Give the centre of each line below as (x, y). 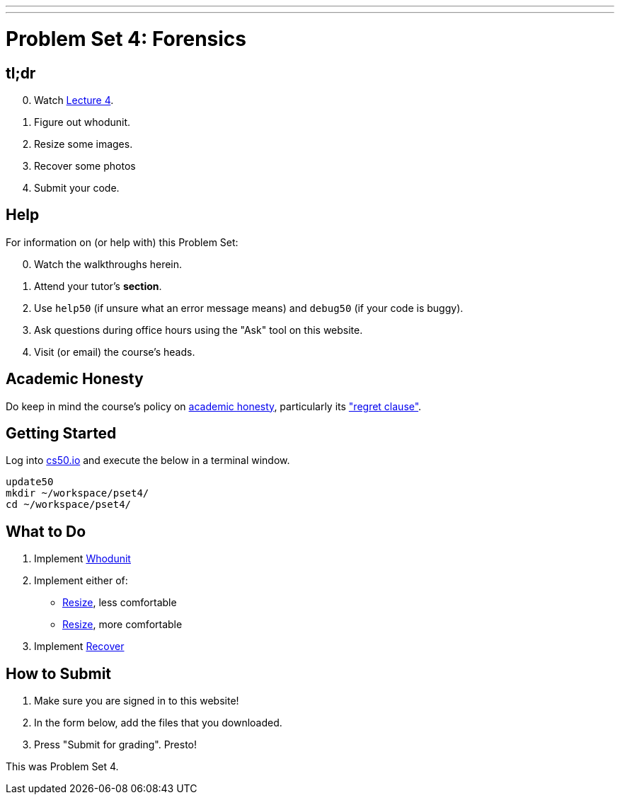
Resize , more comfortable (122, 625)
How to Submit (59, 673)
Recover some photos (85, 166)
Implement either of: (81, 581)
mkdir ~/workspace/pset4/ (77, 493)
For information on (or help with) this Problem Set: (122, 242)
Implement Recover (79, 647)
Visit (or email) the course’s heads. (115, 352)
